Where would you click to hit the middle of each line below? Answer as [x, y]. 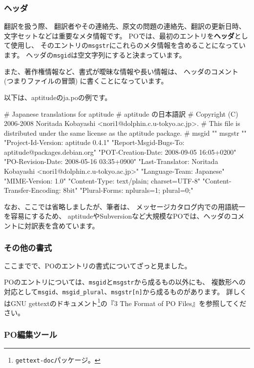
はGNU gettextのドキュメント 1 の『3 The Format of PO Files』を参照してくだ [125, 302]
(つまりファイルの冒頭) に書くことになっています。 [86, 81]
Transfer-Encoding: [32, 190]
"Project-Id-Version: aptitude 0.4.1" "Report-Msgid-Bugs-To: [94, 142]
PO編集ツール [31, 334]
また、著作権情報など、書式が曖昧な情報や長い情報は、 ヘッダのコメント [121, 71]
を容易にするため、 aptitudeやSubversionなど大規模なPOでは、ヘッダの [117, 216]
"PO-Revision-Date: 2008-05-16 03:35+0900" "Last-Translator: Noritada [111, 161]
